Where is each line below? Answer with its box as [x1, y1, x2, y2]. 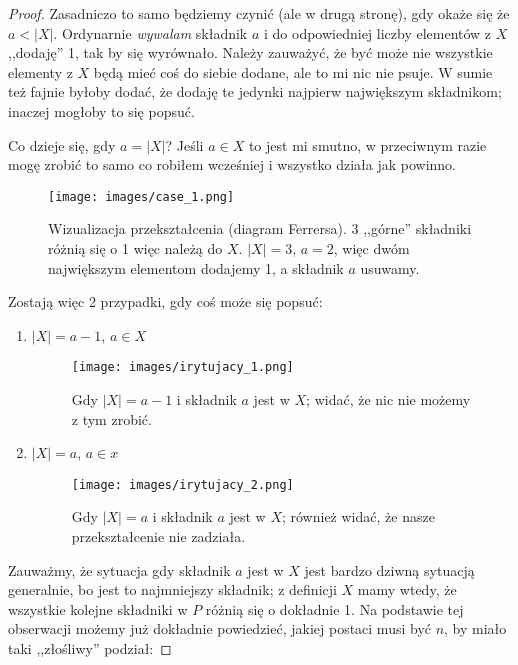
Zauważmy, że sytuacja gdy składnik [8, 559, 231, 580]
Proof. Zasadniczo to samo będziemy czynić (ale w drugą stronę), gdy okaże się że [8, 3, 510, 23]
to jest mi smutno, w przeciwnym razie [248, 134, 487, 155]
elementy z [8, 61, 73, 82]
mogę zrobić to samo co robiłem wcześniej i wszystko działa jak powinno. [8, 154, 456, 175]
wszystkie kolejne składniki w [8, 598, 188, 619]
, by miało [444, 618, 507, 639]
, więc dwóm [333, 238, 410, 258]
